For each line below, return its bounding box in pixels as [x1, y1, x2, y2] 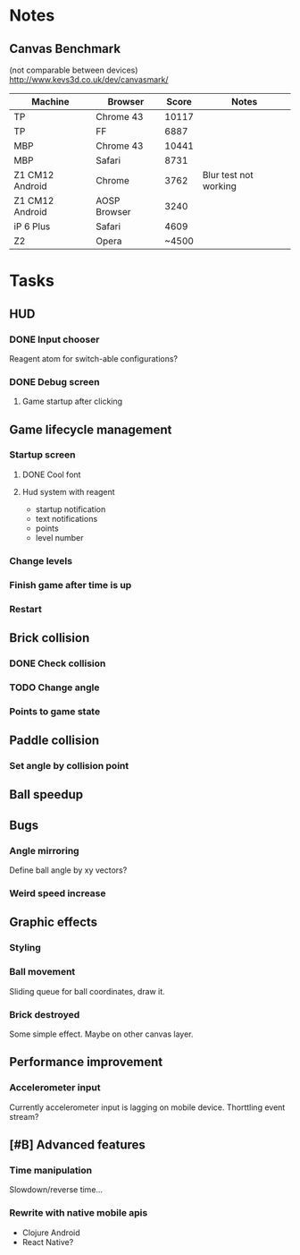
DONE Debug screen [9, 375, 100, 388]
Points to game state [9, 704, 101, 717]
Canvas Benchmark [9, 41, 121, 56]
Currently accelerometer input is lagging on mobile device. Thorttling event [9, 1102, 286, 1113]
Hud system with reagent [21, 486, 115, 497]
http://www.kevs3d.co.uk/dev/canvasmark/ [9, 74, 169, 85]
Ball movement [9, 966, 76, 978]
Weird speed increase [9, 887, 106, 900]
